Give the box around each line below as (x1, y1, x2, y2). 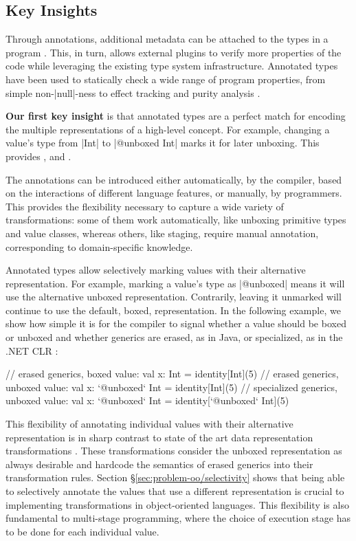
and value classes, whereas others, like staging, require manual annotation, (5, 225, 319, 240)
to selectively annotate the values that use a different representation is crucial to (5, 484, 344, 498)
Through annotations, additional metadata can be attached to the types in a (5, 32, 329, 46)
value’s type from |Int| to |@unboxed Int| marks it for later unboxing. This (5, 135, 320, 150)
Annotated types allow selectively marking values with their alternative (5, 263, 306, 277)
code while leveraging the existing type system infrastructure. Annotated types (5, 58, 338, 73)
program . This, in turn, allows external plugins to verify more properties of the (5, 45, 342, 59)
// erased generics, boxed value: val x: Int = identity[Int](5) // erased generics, (5, 366, 339, 381)
